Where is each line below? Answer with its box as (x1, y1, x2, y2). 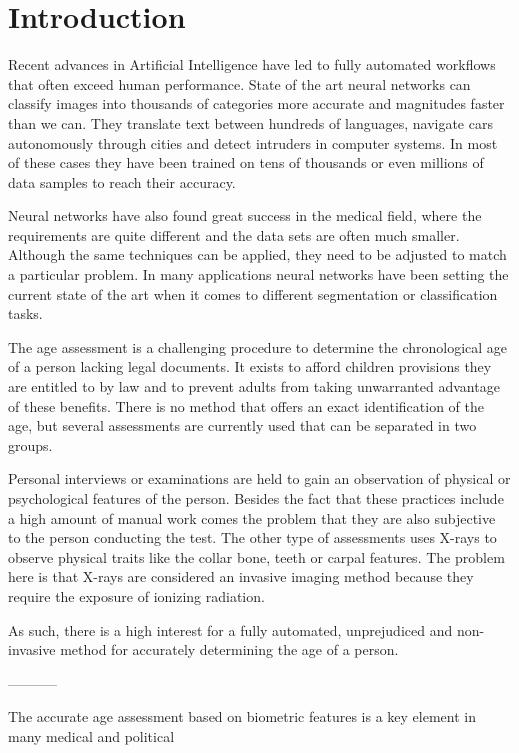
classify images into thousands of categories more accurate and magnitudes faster (8, 93, 505, 114)
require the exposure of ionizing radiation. (8, 585, 265, 606)
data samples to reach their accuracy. (8, 171, 236, 192)
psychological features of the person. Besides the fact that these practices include (8, 488, 504, 508)
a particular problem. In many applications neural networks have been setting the (8, 264, 509, 285)
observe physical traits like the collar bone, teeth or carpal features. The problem (8, 546, 505, 567)
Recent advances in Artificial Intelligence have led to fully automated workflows (8, 54, 496, 75)
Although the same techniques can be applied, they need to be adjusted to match (8, 244, 507, 265)
